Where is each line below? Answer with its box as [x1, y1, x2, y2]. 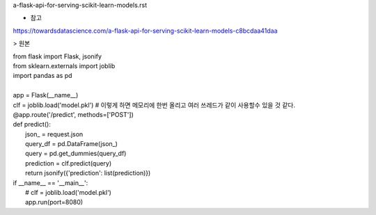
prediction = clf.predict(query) [25, 159, 112, 167]
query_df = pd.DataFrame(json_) [25, 140, 118, 148]
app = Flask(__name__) [13, 91, 79, 99]
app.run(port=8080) [25, 198, 84, 207]
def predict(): [13, 120, 52, 129]
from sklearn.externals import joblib [13, 61, 116, 70]
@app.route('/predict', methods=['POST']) [13, 110, 134, 118]
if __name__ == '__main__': [13, 178, 88, 187]
